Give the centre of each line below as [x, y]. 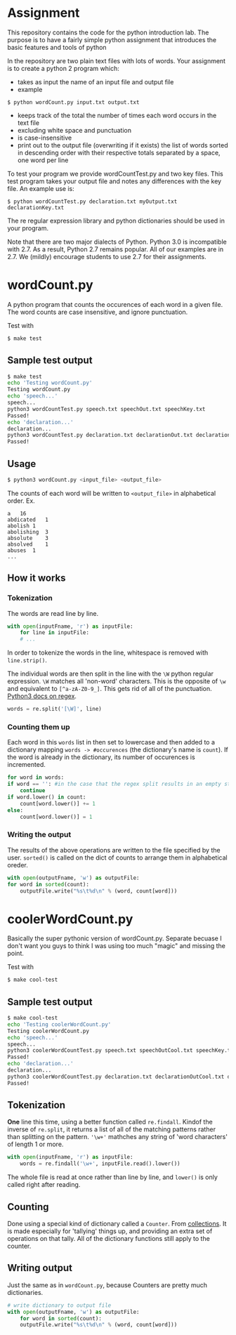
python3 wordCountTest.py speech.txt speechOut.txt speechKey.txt [106, 409]
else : [15, 810]
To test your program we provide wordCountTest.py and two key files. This [115, 173]
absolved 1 [28, 544]
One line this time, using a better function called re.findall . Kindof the [110, 1122]
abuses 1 [22, 550]
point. [16, 954]
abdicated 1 [28, 520]
